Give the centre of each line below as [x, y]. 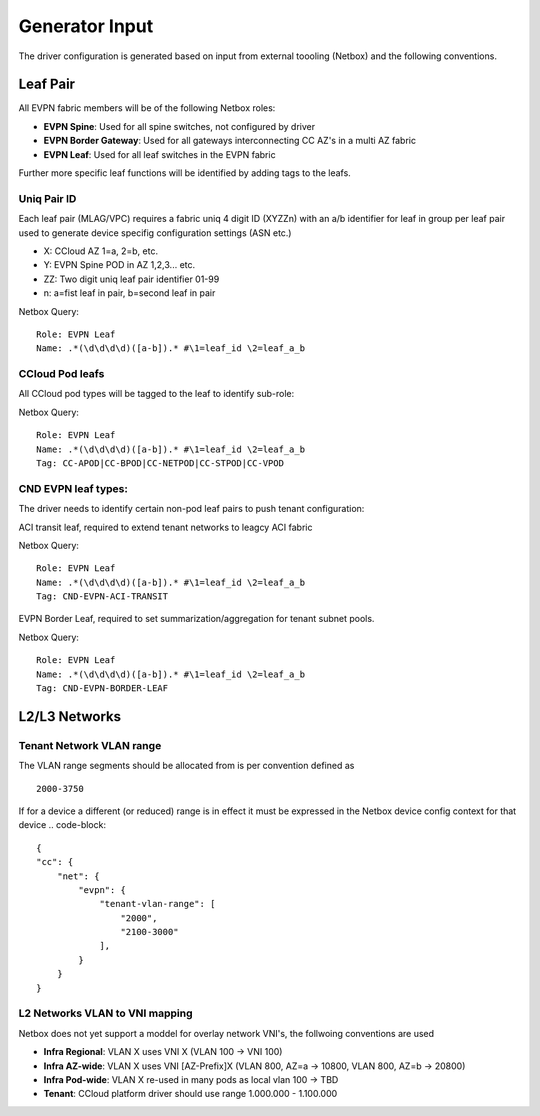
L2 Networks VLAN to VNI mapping [106, 1013]
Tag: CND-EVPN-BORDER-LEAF [102, 688]
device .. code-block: [62, 825]
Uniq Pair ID [47, 198]
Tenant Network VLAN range [90, 745]
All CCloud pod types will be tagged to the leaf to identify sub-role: [156, 394]
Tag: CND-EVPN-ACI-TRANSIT [102, 596]
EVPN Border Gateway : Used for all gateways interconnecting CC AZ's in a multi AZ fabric [230, 141]
